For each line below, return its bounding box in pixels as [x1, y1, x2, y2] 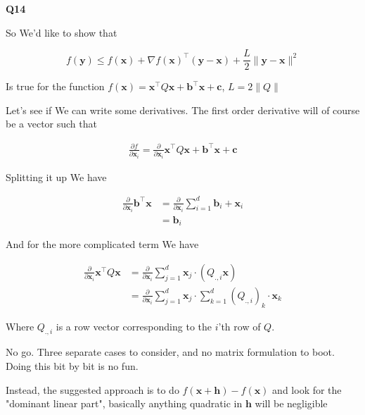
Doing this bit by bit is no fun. [6, 358, 139, 373]
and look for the [272, 382, 342, 397]
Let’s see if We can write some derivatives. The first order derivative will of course [6, 102, 360, 117]
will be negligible [255, 396, 328, 411]
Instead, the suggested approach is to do [6, 382, 179, 397]
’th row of [218, 318, 261, 333]
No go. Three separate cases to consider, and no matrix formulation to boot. [6, 345, 335, 359]
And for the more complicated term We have [6, 237, 199, 252]
